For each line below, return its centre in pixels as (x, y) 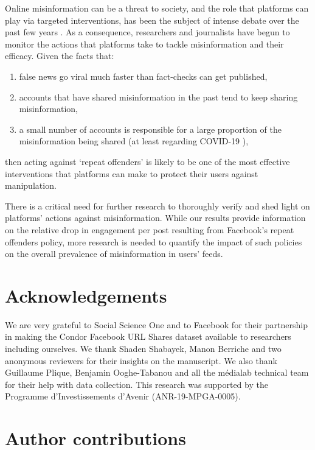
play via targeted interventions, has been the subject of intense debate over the (152, 20)
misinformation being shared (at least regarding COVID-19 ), (134, 141)
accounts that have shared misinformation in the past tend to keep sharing (158, 97)
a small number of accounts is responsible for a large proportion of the (150, 129)
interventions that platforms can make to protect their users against (132, 173)
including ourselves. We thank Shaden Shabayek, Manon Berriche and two (143, 348)
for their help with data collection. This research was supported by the (137, 384)
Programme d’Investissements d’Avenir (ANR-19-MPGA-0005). (123, 396)
